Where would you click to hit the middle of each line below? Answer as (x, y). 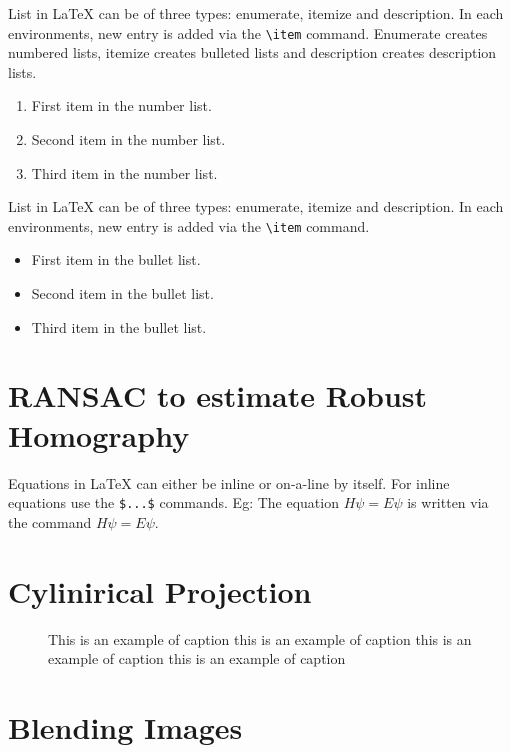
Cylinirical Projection (160, 590)
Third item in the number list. (124, 172)
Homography (99, 434)
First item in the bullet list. (116, 259)
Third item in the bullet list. (119, 326)
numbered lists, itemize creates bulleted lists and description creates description (252, 52)
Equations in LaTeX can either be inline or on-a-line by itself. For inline (229, 482)
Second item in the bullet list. (122, 293)
